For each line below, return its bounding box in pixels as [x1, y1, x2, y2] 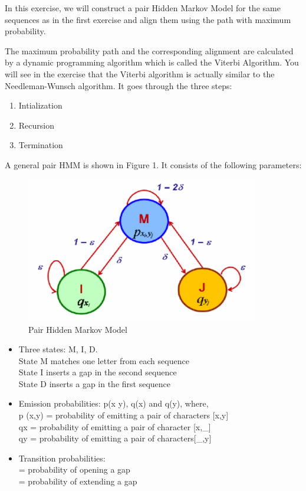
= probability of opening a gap [18, 463, 130, 476]
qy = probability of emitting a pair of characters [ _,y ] [18, 432, 212, 444]
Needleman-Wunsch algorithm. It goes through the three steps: [5, 79, 232, 91]
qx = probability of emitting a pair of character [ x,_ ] [18, 420, 211, 433]
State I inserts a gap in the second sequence [18, 366, 177, 378]
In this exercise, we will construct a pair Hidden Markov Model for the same [5, 2, 281, 14]
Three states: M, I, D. [18, 343, 98, 355]
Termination [18, 139, 63, 151]
